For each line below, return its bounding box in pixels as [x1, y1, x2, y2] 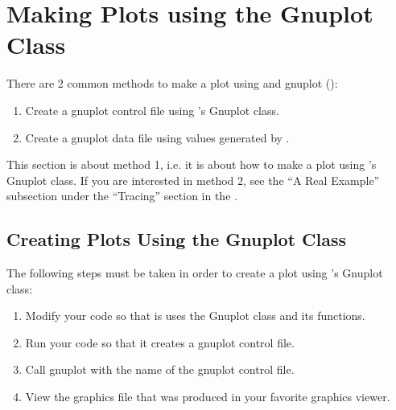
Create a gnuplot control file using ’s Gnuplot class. [25, 101, 279, 118]
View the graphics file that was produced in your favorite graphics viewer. [25, 388, 390, 405]
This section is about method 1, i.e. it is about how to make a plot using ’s [6, 156, 377, 173]
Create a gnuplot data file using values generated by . [25, 129, 290, 146]
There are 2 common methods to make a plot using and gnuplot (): [6, 75, 338, 92]
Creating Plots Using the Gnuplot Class [6, 227, 347, 252]
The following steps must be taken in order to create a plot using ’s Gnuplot [6, 264, 383, 281]
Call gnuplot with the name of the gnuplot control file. [25, 361, 295, 378]
